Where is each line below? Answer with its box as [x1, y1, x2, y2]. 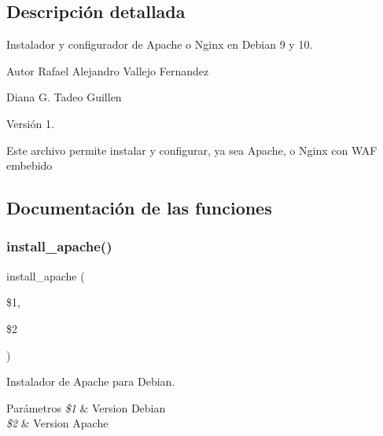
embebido [6, 157, 53, 174]
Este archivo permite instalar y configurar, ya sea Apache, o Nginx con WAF [6, 141, 377, 158]
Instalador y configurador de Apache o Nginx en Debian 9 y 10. [6, 36, 313, 53]
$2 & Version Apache [6, 415, 109, 431]
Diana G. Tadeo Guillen [6, 89, 122, 105]
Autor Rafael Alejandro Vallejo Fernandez [6, 62, 209, 79]
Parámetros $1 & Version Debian [6, 399, 166, 416]
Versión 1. [6, 115, 54, 131]
